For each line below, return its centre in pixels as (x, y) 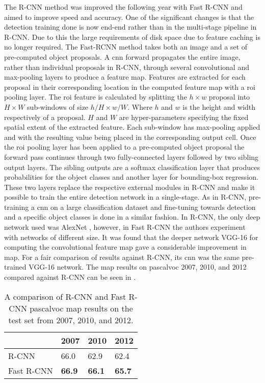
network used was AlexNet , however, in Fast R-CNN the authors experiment (125, 227)
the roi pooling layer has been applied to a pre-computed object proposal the (124, 147)
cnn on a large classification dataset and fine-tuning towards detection (146, 207)
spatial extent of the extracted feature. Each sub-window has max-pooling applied (132, 127)
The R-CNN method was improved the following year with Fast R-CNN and (123, 7)
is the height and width (219, 106)
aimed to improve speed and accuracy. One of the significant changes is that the (129, 17)
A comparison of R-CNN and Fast (65, 296)
